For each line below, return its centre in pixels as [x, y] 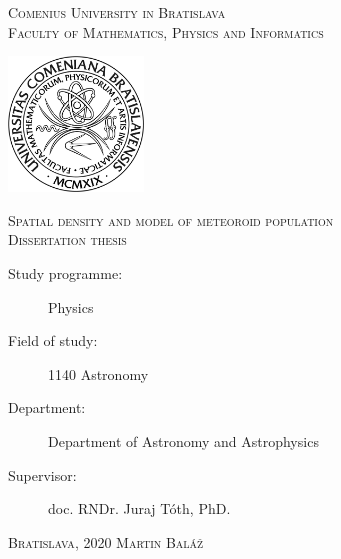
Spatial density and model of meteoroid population [171, 219]
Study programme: [65, 273]
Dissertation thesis [67, 239]
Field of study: [53, 340]
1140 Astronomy [98, 373]
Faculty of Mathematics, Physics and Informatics [166, 31]
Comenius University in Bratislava [117, 12]
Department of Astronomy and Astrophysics [183, 441]
